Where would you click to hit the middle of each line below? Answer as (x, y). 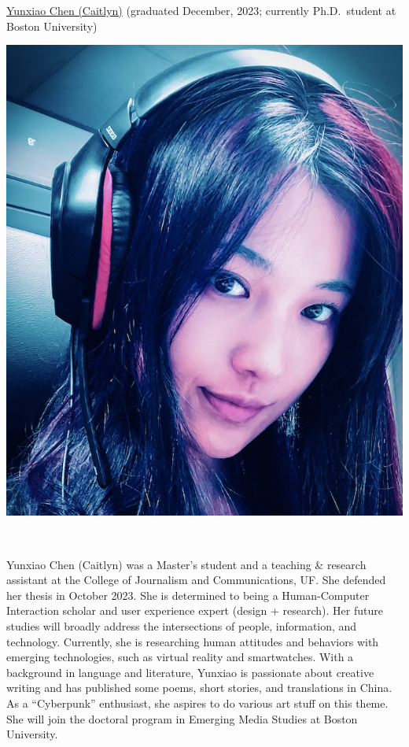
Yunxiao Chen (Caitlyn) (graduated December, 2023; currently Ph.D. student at (201, 10)
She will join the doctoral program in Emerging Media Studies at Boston (182, 718)
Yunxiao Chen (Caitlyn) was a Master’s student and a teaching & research (186, 564)
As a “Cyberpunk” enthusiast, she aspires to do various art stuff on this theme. (197, 703)
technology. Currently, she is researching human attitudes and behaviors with (193, 641)
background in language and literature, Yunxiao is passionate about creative (190, 672)
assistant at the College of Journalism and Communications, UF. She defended (196, 580)
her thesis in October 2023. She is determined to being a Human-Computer (188, 595)
